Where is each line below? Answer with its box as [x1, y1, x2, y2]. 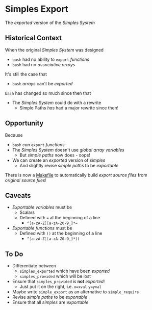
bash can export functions [12, 141, 65, 148]
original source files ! [5, 177, 47, 183]
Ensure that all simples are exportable [12, 299, 89, 305]
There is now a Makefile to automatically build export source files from [5, 172, 148, 178]
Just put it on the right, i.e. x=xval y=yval [19, 284, 102, 290]
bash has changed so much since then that [5, 90, 91, 96]
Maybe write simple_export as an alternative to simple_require [12, 289, 139, 295]
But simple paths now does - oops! [19, 152, 91, 158]
